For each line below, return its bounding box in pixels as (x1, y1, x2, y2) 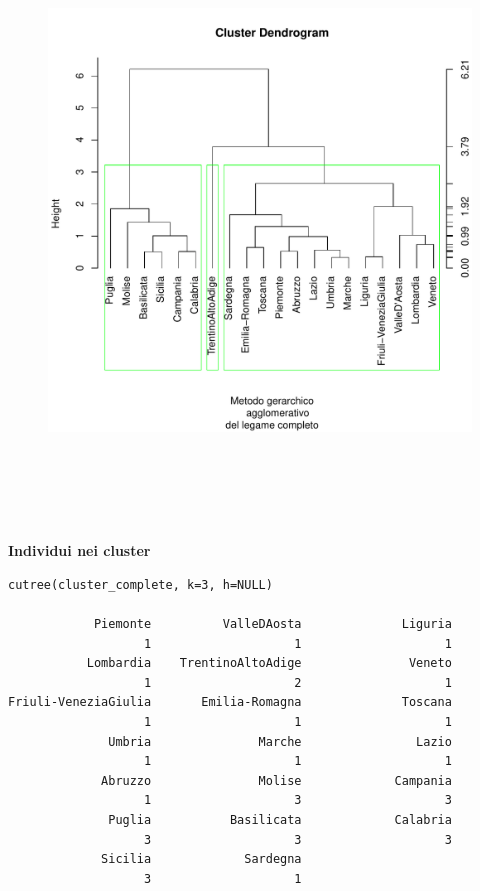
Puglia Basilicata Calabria (108, 813, 452, 828)
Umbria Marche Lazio (108, 734, 452, 749)
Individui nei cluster (8, 540, 151, 561)
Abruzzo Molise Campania (101, 773, 452, 788)
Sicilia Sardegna (101, 852, 302, 867)
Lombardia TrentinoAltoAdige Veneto (86, 656, 452, 671)
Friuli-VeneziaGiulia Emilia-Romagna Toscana (8, 695, 452, 710)
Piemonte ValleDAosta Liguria (93, 617, 452, 632)
